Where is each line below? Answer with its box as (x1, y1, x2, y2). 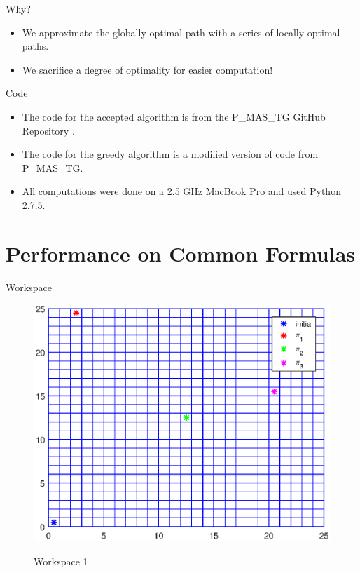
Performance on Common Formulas (6, 238, 356, 267)
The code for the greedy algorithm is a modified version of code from (22, 147, 319, 161)
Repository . (22, 123, 75, 137)
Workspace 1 (34, 554, 88, 569)
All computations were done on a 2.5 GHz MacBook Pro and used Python (22, 184, 341, 198)
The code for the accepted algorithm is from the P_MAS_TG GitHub (22, 109, 326, 123)
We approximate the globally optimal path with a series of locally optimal (22, 25, 340, 39)
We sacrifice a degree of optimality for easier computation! (22, 62, 273, 76)
